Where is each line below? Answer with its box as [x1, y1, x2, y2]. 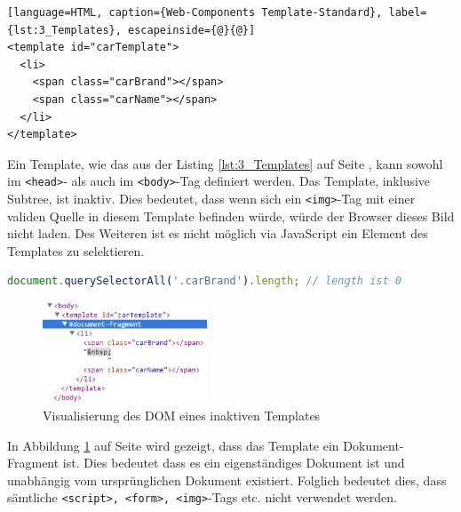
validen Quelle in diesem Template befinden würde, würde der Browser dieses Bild [7, 206, 455, 225]
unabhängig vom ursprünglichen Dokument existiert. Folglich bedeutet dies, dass [7, 470, 447, 489]
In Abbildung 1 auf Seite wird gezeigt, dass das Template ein [7, 436, 339, 454]
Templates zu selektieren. [7, 241, 145, 260]
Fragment [7, 453, 60, 472]
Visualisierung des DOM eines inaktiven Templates [43, 406, 321, 424]
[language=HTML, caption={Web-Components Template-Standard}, [7, 6, 383, 19]
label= [388, 6, 427, 19]
